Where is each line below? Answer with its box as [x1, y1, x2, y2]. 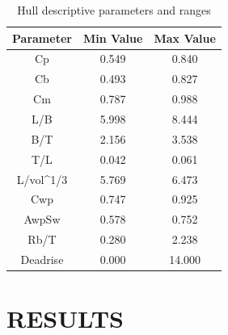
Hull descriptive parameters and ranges [17, 2, 211, 18]
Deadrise [20, 250, 64, 267]
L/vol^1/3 [16, 170, 68, 187]
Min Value [82, 29, 143, 46]
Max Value [154, 29, 216, 46]
